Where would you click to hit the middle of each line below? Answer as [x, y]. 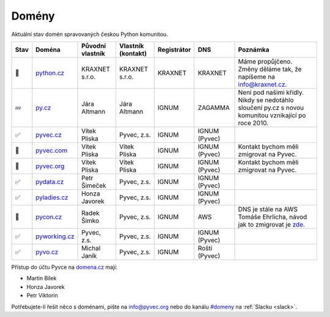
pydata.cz [50, 181]
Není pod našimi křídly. [271, 92]
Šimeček [94, 185]
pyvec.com [52, 150]
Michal [91, 248]
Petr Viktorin [42, 296]
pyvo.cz [47, 252]
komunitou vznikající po [272, 115]
